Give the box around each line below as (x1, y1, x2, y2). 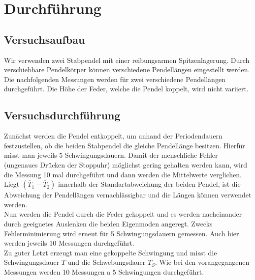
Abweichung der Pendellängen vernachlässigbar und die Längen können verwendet (4, 190, 252, 200)
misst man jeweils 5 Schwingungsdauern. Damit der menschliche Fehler (4, 150, 218, 160)
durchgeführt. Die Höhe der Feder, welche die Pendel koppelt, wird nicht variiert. (4, 84, 249, 94)
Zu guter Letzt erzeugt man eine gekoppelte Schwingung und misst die (4, 247, 217, 257)
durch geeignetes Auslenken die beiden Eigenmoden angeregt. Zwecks (4, 218, 213, 228)
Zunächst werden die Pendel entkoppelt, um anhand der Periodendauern (4, 131, 223, 141)
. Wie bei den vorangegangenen (155, 257, 250, 267)
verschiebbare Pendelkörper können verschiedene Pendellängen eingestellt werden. (4, 64, 250, 75)
